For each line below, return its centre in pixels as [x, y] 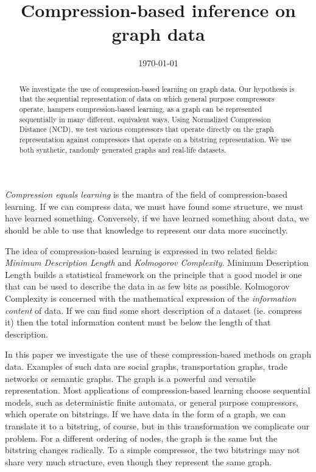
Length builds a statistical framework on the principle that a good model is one [153, 274]
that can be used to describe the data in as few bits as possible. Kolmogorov [147, 286]
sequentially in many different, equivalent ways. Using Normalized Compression [145, 119]
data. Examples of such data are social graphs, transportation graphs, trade [146, 366]
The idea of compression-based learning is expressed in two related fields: [141, 250]
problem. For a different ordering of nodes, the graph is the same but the [141, 438]
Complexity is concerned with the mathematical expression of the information [151, 298]
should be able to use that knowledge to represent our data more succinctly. [146, 230]
